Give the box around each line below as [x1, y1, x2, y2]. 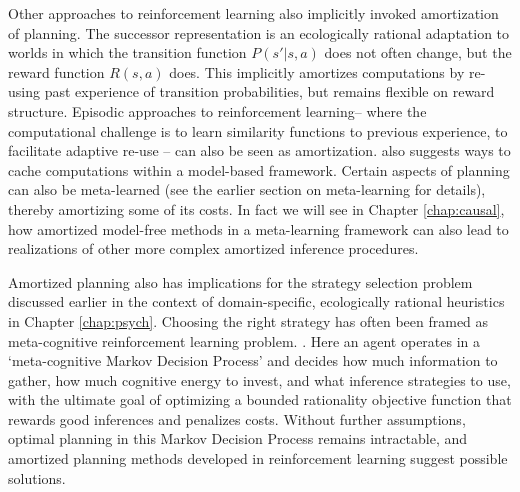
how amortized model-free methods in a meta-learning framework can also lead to [8, 218, 509, 239]
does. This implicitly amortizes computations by [169, 61, 465, 82]
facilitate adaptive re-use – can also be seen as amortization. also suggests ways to [8, 140, 511, 161]
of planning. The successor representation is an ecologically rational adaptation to [8, 22, 510, 43]
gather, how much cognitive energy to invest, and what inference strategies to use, [8, 369, 511, 390]
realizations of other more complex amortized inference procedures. [8, 238, 419, 259]
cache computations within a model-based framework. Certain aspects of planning [8, 159, 510, 180]
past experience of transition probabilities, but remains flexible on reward [44, 81, 495, 102]
